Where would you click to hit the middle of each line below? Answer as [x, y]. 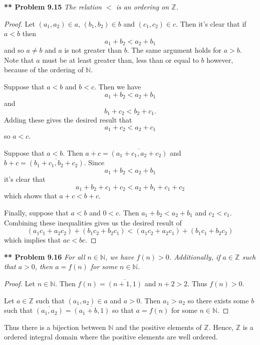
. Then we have [117, 87]
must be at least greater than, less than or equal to [120, 60]
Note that [19, 60]
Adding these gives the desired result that [68, 120]
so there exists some [218, 300]
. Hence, [221, 327]
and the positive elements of [159, 327]
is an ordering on [143, 7]
